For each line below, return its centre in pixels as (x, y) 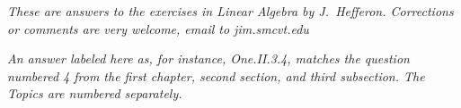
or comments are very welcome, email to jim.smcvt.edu (158, 28)
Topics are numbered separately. (95, 93)
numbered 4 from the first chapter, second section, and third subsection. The (216, 75)
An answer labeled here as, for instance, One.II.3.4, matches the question (208, 58)
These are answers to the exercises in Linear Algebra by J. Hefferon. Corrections (230, 11)
